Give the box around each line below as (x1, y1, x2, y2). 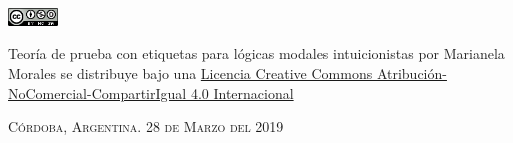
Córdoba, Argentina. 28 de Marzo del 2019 (8, 116, 284, 137)
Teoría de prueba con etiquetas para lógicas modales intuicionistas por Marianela (8, 43, 505, 64)
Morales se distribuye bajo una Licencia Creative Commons (8, 62, 373, 83)
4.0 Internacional (190, 82, 294, 103)
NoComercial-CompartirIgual (8, 82, 187, 103)
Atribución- (376, 62, 447, 83)
